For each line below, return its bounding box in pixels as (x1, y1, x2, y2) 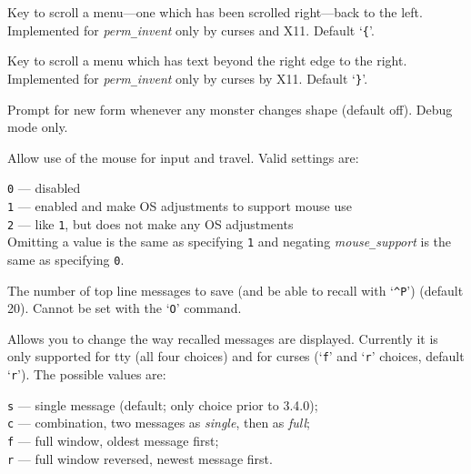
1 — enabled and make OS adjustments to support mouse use (7, 196, 352, 215)
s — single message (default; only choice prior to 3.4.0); (7, 395, 318, 414)
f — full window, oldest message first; (7, 431, 219, 450)
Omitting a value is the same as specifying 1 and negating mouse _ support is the (7, 232, 452, 251)
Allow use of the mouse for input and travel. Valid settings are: (7, 147, 359, 166)
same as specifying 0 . (7, 249, 125, 268)
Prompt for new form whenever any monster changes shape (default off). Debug (7, 99, 453, 118)
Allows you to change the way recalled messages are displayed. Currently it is (7, 328, 438, 348)
